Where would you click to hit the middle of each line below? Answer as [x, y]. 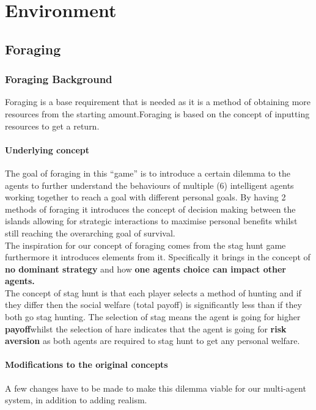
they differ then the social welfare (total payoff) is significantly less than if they [153, 305]
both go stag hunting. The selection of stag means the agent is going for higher [153, 317]
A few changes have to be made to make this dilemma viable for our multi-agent [156, 388]
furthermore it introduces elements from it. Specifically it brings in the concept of [158, 257]
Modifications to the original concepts [86, 364]
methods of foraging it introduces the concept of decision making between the [150, 209]
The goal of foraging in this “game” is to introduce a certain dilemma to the [148, 173]
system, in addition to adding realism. [76, 400]
